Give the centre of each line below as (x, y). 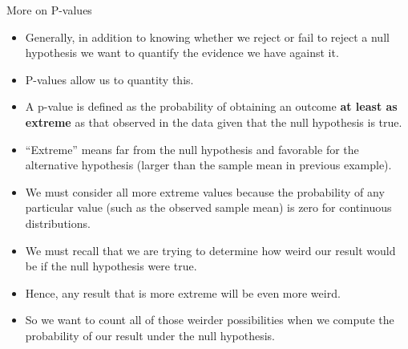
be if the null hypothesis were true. (111, 266)
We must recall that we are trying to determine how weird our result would (210, 250)
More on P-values (49, 10)
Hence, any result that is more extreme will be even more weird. (183, 292)
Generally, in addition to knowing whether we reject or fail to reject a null (207, 37)
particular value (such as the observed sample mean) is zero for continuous (208, 207)
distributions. (58, 223)
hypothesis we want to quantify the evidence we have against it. (182, 53)
